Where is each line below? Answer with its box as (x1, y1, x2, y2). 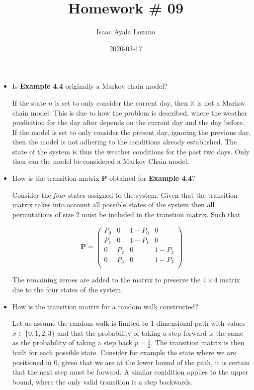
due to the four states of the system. (12, 284, 123, 295)
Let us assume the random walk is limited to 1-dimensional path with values (12, 318, 246, 328)
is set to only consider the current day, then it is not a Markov (55, 97, 246, 108)
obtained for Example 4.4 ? (109, 173, 195, 183)
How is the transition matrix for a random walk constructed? (12, 301, 198, 311)
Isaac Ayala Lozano (96, 26, 156, 37)
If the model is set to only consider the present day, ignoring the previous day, (12, 127, 251, 137)
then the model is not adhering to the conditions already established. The (12, 136, 237, 147)
